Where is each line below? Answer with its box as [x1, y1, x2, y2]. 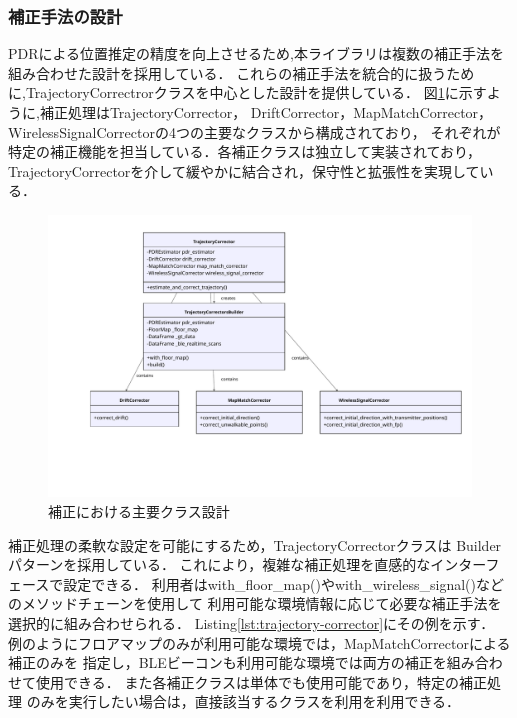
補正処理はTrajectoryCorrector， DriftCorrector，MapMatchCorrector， [39, 102, 493, 122]
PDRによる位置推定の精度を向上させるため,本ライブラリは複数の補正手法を [8, 43, 505, 64]
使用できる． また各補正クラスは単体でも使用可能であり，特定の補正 [35, 671, 487, 692]
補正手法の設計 [8, 3, 123, 28]
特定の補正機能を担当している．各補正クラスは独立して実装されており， [8, 141, 482, 162]
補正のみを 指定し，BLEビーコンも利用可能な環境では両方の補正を [8, 652, 447, 673]
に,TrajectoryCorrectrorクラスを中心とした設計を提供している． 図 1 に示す [8, 82, 487, 103]
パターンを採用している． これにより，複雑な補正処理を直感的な [8, 554, 431, 575]
